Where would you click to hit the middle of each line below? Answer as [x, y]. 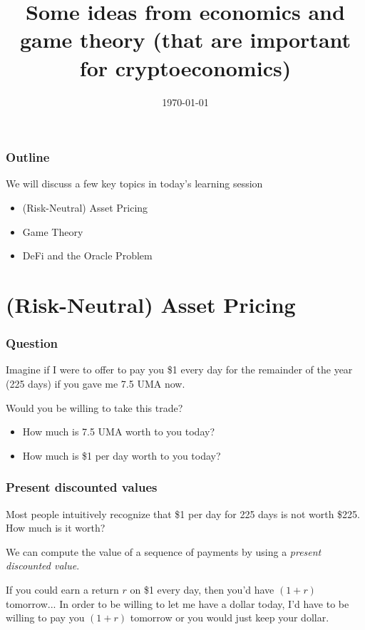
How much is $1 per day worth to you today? [122, 455]
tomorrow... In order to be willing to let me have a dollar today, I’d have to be [178, 603]
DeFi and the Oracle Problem [87, 255]
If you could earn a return [62, 589]
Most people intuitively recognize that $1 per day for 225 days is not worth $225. [183, 513]
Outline [28, 157]
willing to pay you [45, 618]
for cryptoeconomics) [185, 67]
